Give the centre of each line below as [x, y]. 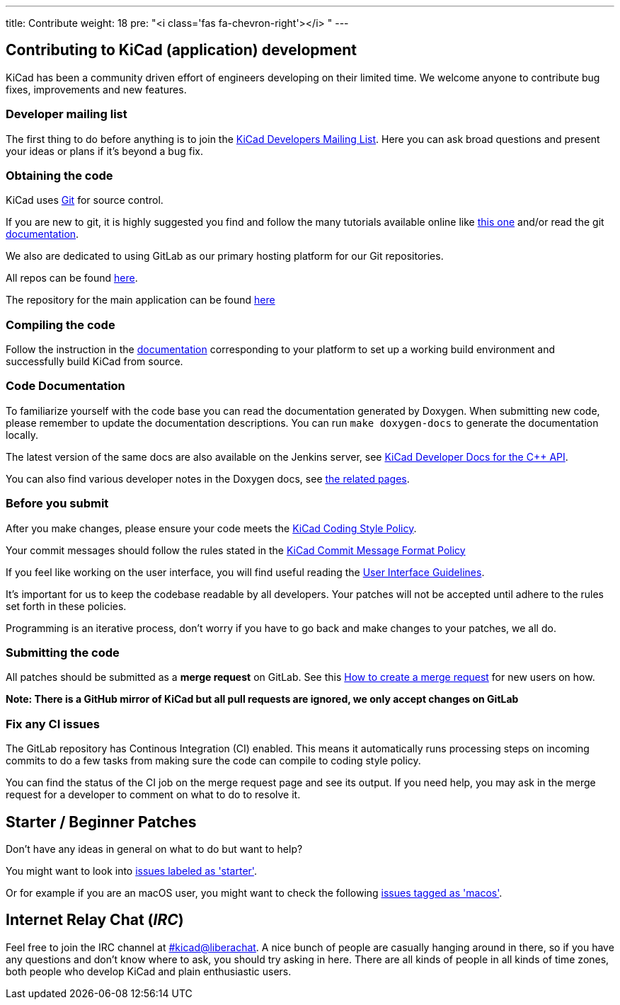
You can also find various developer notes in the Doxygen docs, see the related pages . [208, 478]
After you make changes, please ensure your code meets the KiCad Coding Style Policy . [211, 528]
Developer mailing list [67, 114]
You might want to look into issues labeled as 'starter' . [131, 871]
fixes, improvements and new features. [96, 89]
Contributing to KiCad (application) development [182, 50]
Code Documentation [65, 386]
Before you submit [57, 504]
